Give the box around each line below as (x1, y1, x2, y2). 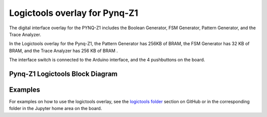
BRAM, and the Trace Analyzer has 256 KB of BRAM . (9, 48, 118, 54)
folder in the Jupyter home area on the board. (9, 106, 102, 112)
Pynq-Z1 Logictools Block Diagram (9, 69, 118, 78)
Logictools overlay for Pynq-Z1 (9, 7, 138, 18)
